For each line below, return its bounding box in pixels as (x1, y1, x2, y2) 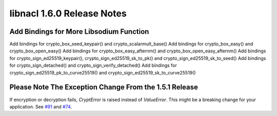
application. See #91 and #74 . (9, 103, 72, 110)
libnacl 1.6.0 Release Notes (9, 8, 127, 19)
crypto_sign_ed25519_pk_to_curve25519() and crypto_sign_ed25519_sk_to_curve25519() (9, 69, 196, 75)
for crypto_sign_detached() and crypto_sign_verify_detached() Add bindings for (9, 62, 177, 69)
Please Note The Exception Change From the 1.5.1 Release (9, 83, 199, 92)
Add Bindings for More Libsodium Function (9, 27, 149, 36)
